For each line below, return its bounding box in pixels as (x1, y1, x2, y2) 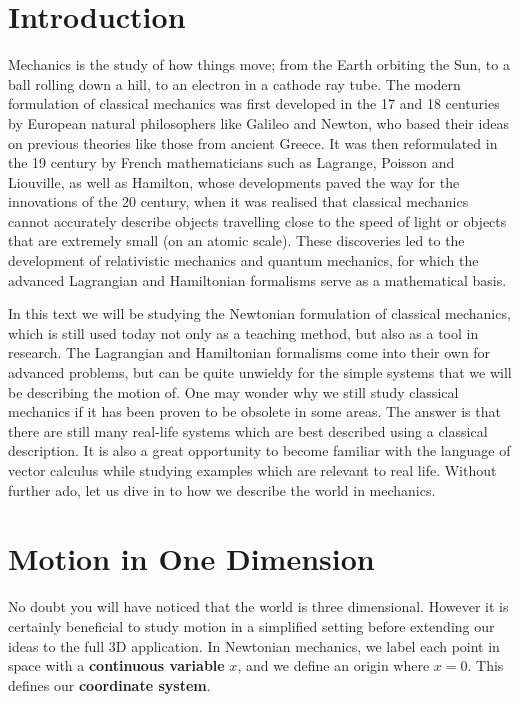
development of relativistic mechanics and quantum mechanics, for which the (8, 250, 479, 271)
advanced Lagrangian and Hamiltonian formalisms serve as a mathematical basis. (8, 269, 507, 290)
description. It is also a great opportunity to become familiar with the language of (8, 440, 511, 461)
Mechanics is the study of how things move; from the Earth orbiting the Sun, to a (8, 54, 510, 75)
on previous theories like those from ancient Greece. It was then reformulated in (8, 132, 498, 153)
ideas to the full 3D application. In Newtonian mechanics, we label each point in (8, 635, 500, 656)
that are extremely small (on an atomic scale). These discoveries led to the (8, 230, 465, 251)
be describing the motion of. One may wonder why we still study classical (8, 381, 459, 402)
